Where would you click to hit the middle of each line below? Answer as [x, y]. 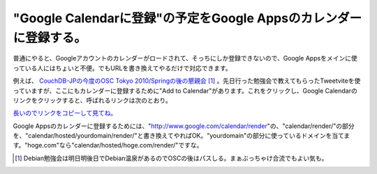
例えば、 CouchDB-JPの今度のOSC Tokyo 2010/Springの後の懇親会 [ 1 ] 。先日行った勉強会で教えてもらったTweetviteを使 [187, 81]
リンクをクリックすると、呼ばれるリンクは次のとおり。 [93, 100]
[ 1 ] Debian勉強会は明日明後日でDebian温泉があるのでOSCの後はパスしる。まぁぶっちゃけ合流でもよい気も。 [171, 158]
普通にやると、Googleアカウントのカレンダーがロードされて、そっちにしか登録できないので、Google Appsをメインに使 [185, 58]
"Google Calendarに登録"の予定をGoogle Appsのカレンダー [187, 18]
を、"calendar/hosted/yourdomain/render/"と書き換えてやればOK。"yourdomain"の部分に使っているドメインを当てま [182, 136]
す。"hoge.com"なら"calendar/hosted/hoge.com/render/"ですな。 [108, 145]
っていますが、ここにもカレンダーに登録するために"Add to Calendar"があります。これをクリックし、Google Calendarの [185, 90]
